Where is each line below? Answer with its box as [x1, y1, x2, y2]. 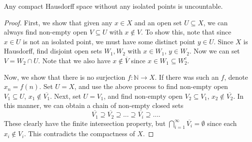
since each [207, 118, 237, 128]
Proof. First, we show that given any [4, 17, 112, 27]
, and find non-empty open [103, 90, 183, 101]
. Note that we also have [38, 55, 110, 65]
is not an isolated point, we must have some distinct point [23, 36, 195, 46]
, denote [224, 71, 248, 82]
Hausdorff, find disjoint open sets [4, 46, 102, 56]
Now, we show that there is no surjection [4, 71, 126, 82]
